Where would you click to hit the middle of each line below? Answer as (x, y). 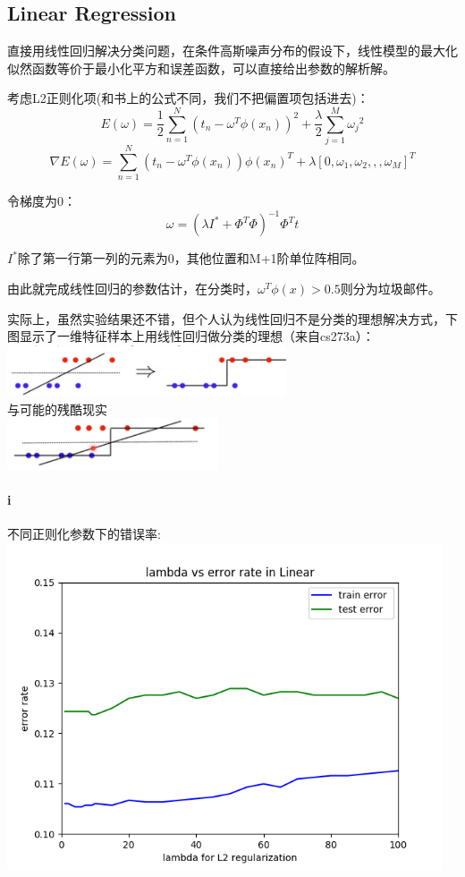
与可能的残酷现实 (57, 409)
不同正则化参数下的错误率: (84, 534)
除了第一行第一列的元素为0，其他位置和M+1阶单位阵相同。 (191, 258)
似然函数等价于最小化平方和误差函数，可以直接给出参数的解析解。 (201, 68)
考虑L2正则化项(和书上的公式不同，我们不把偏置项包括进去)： (188, 98)
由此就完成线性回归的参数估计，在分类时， (132, 288)
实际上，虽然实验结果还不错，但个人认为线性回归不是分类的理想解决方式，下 (232, 318)
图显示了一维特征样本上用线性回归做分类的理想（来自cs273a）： (191, 336)
